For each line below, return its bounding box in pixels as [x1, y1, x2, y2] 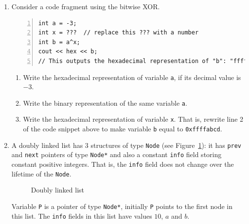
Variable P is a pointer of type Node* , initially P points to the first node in [11, 201, 233, 211]
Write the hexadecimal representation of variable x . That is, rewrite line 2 [23, 114, 244, 124]
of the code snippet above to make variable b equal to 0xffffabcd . [23, 124, 222, 134]
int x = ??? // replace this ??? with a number [38, 29, 199, 36]
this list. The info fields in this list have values [11, 210, 152, 221]
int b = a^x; [38, 38, 80, 46]
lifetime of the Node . [11, 168, 71, 178]
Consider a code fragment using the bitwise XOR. [11, 1, 160, 11]
